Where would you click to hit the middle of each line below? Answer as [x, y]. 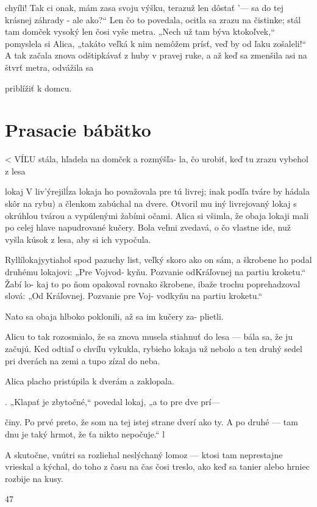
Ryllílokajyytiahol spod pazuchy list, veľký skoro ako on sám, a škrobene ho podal [158, 260]
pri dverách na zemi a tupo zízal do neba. [83, 360]
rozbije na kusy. [34, 478]
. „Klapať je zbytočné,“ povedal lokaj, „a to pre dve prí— [112, 401]
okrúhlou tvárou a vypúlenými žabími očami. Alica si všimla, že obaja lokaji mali [157, 215]
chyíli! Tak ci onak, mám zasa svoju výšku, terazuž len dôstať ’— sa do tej [144, 7]
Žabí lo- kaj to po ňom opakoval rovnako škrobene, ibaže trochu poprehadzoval [153, 283]
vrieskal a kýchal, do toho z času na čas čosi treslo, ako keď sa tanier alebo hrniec [157, 466]
